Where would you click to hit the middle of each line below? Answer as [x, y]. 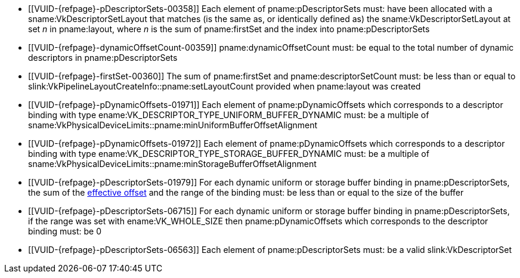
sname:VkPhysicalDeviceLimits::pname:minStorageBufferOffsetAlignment [172, 164]
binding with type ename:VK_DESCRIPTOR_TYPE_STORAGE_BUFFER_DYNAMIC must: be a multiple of [229, 154]
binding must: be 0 [65, 231]
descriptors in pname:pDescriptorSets [103, 58]
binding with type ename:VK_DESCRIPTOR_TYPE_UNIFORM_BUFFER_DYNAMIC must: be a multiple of [229, 115]
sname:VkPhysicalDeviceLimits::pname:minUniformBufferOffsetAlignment [173, 125]
